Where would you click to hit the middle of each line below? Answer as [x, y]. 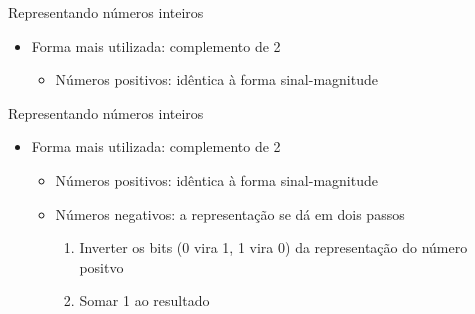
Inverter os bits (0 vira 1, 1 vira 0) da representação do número [273, 247]
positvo [101, 266]
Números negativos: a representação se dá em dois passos [230, 213]
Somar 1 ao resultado [144, 300]
